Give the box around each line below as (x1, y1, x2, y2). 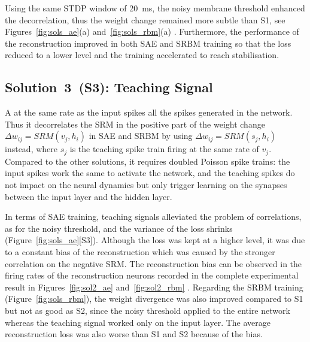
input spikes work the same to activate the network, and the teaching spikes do (5, 167, 295, 179)
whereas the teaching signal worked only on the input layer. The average (5, 316, 271, 328)
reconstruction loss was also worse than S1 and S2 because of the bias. (5, 328, 263, 340)
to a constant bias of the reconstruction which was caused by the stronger (5, 245, 275, 258)
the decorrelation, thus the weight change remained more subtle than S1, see (5, 13, 285, 26)
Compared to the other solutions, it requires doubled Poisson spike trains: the (5, 155, 290, 167)
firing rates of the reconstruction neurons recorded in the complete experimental (5, 269, 299, 282)
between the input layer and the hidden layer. (5, 190, 172, 202)
